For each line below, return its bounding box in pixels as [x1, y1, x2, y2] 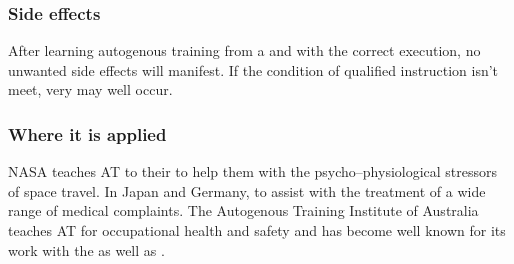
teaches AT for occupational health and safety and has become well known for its [8, 220, 506, 240]
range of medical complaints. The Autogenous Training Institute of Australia [8, 200, 479, 221]
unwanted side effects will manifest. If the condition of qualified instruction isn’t [8, 59, 499, 80]
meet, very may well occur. [8, 79, 173, 100]
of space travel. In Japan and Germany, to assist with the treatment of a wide [8, 180, 486, 201]
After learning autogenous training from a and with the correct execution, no [8, 40, 481, 61]
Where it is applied [8, 121, 167, 146]
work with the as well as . [8, 239, 165, 260]
